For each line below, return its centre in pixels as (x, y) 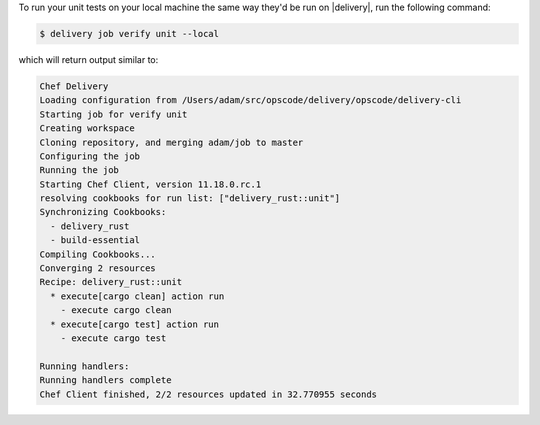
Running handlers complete (105, 380)
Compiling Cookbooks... (98, 254)
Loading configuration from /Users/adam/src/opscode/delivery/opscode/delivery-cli (250, 100)
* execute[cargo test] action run (135, 324)
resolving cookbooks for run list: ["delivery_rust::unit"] (190, 198)
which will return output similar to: (88, 59)
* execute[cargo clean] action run (137, 296)
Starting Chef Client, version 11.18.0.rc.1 (150, 184)
